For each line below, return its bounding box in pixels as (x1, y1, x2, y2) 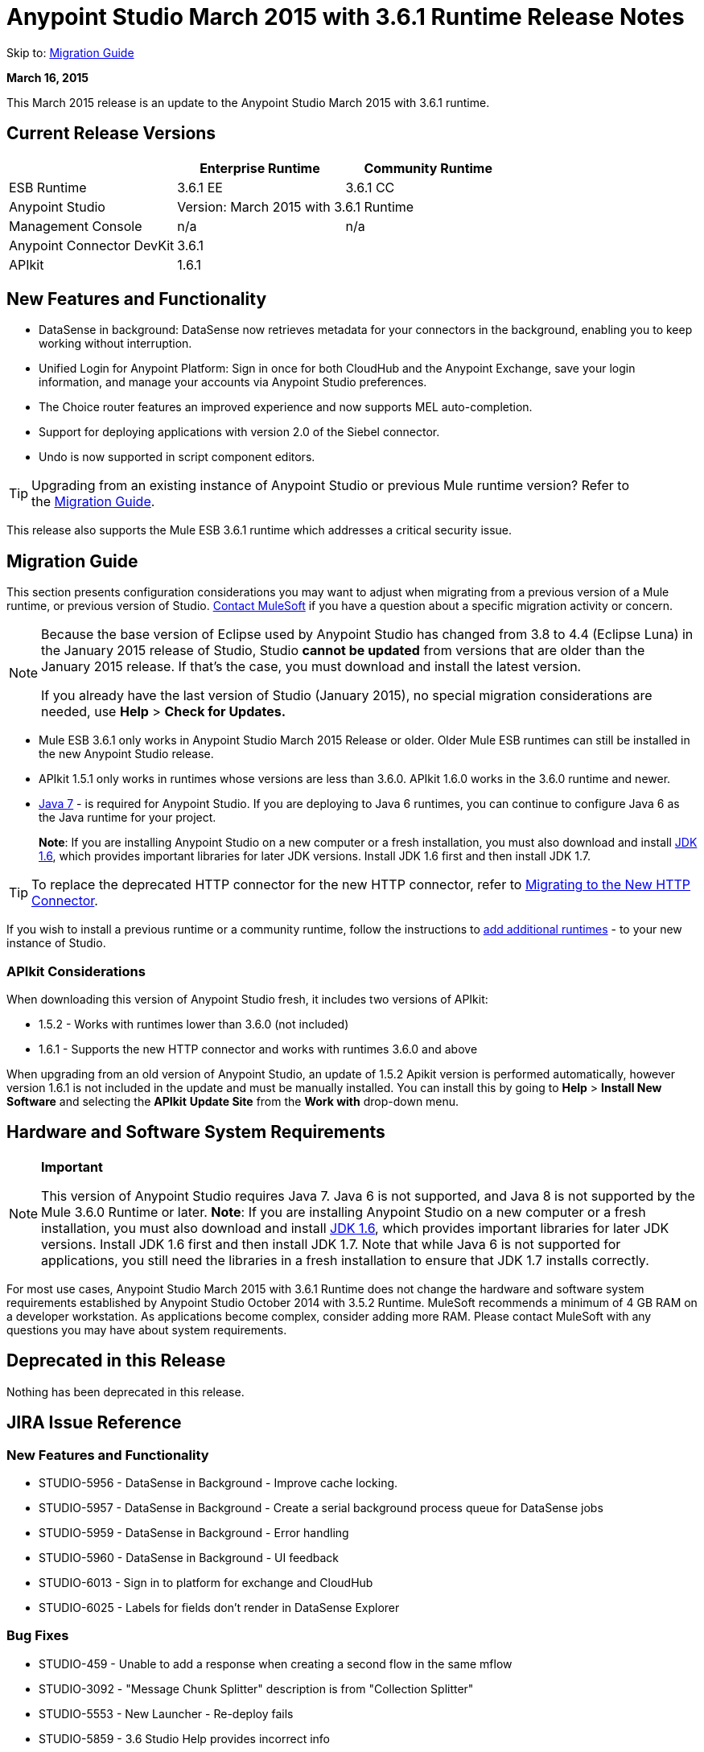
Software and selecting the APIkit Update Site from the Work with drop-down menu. (6, 1094, 459, 1109)
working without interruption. (39, 336, 192, 351)
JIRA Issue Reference (6, 1412, 182, 1433)
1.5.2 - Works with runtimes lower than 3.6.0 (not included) (39, 1017, 349, 1032)
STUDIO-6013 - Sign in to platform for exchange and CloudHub (39, 1575, 373, 1589)
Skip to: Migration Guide (6, 45, 134, 60)
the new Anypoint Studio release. (39, 747, 214, 761)
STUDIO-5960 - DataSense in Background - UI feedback (39, 1550, 340, 1564)
